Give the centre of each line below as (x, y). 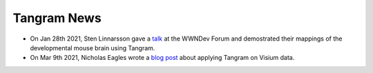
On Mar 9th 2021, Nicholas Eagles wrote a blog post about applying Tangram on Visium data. (162, 58)
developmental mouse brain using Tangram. (93, 48)
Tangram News (57, 18)
